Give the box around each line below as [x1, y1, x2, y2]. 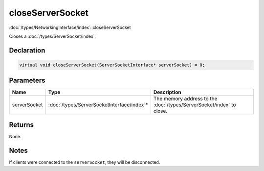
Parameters [9, 76, 45, 85]
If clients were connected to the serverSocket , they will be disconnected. [9, 159, 160, 165]
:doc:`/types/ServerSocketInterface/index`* [48, 101, 149, 108]
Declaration [9, 46, 45, 54]
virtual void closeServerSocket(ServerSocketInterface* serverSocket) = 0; [19, 62, 205, 68]
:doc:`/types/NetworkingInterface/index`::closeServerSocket [9, 24, 131, 30]
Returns [9, 121, 34, 129]
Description [153, 89, 181, 96]
